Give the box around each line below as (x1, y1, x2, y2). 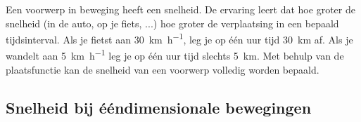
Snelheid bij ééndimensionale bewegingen (6, 96, 312, 118)
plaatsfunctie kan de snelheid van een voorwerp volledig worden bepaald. (6, 62, 319, 76)
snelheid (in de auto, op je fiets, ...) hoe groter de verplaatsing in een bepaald (6, 15, 339, 30)
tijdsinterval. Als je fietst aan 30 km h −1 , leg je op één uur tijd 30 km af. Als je (6, 30, 353, 46)
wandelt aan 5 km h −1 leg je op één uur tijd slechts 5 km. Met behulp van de (6, 46, 344, 63)
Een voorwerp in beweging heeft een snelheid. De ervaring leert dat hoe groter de (6, 2, 355, 16)
